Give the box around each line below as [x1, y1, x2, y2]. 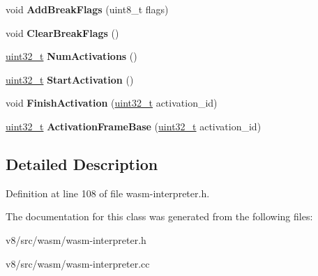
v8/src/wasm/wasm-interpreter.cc [6, 256, 150, 270]
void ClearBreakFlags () [6, 25, 119, 40]
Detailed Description [6, 153, 158, 174]
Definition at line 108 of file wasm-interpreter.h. [6, 185, 210, 200]
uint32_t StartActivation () [6, 72, 134, 86]
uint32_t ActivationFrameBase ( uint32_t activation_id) [6, 118, 262, 133]
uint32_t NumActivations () [6, 49, 137, 63]
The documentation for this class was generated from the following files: [6, 209, 313, 224]
